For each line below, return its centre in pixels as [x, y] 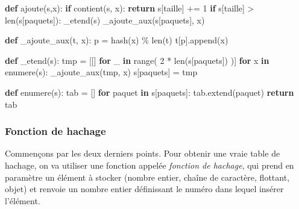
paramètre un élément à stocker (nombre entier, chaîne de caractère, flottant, [147, 177]
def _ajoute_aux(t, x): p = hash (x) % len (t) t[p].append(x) [117, 40]
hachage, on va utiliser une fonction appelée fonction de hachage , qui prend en [149, 165]
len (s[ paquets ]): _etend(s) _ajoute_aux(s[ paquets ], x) [105, 20]
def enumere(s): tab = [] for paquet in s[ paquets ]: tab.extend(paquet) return [149, 92]
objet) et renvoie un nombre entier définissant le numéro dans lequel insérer [144, 189]
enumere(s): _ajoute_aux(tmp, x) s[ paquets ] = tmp [101, 72]
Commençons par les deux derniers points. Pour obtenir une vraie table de [143, 153]
